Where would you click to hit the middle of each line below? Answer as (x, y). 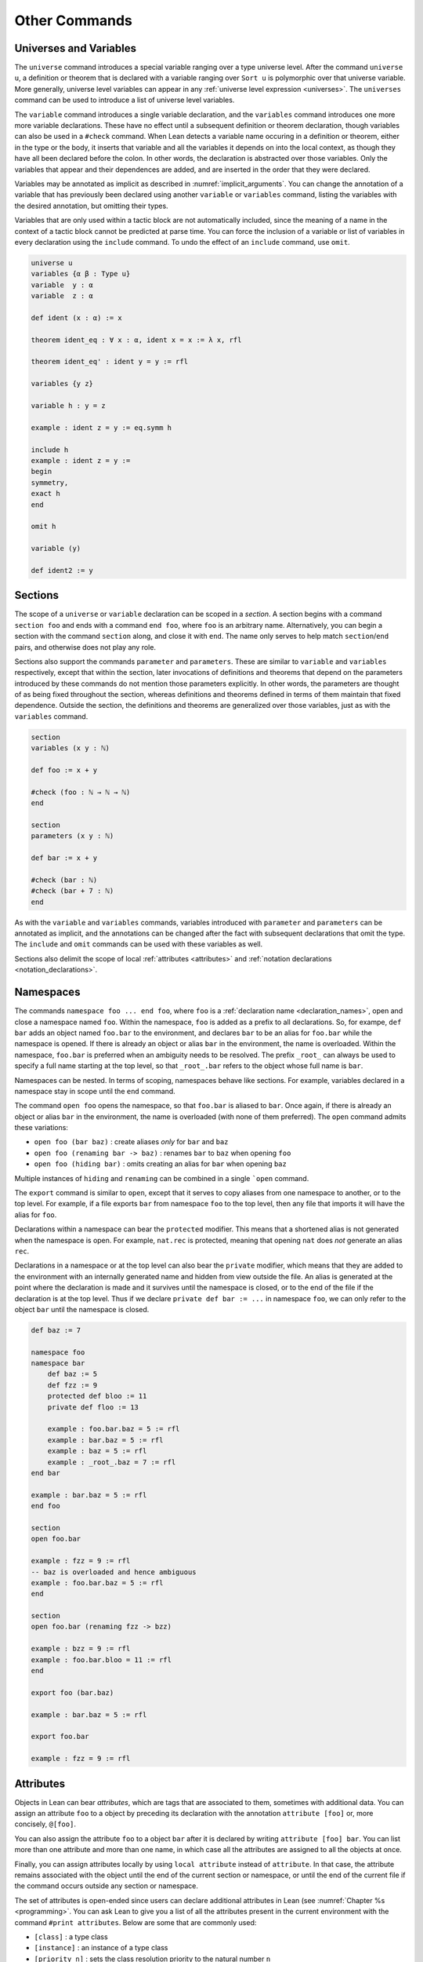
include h (50, 450)
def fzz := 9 (72, 1385)
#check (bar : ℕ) (64, 880)
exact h (45, 494)
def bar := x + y (64, 858)
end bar (45, 1473)
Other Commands (74, 20)
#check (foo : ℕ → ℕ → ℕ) (81, 792)
